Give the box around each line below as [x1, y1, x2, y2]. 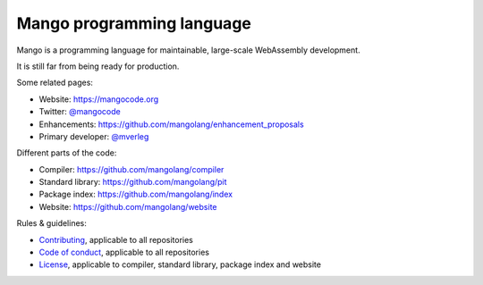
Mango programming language [16, 13, 252, 33]
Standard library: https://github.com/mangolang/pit [38, 177, 227, 188]
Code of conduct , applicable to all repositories [38, 247, 210, 258]
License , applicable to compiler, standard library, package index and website [38, 259, 322, 270]
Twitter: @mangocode [38, 106, 121, 117]
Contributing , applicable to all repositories [38, 234, 194, 245]
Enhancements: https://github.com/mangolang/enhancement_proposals [38, 119, 304, 130]
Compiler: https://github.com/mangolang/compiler [38, 163, 225, 174]
